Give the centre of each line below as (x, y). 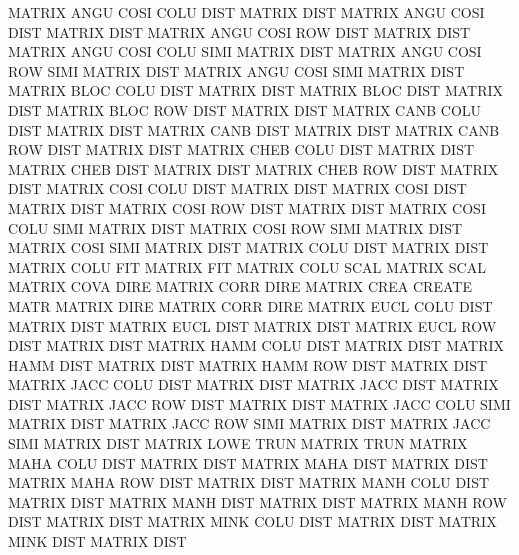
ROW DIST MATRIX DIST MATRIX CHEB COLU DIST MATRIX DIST (241, 149)
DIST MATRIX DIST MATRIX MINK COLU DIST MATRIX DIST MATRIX (252, 521)
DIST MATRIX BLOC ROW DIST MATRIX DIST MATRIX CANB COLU (245, 109)
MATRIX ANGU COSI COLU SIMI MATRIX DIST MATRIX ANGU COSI (245, 51)
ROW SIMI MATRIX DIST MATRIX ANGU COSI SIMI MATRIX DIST (236, 70)
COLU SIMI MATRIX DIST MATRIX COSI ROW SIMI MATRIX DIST (235, 227)
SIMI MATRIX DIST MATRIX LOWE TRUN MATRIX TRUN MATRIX (238, 443)
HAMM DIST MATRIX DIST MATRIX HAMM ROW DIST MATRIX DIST (248, 364)
